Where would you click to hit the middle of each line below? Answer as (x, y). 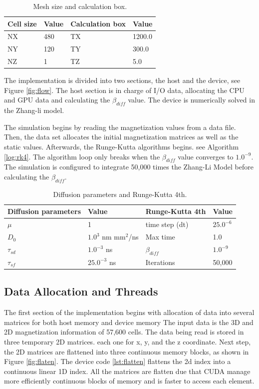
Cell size (22, 23)
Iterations (160, 262)
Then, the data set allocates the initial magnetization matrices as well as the (121, 137)
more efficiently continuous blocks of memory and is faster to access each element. (129, 381)
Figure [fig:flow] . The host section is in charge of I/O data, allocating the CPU (124, 90)
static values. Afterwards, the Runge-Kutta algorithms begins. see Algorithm (122, 146)
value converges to (206, 156)
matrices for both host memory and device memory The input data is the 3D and (129, 322)
